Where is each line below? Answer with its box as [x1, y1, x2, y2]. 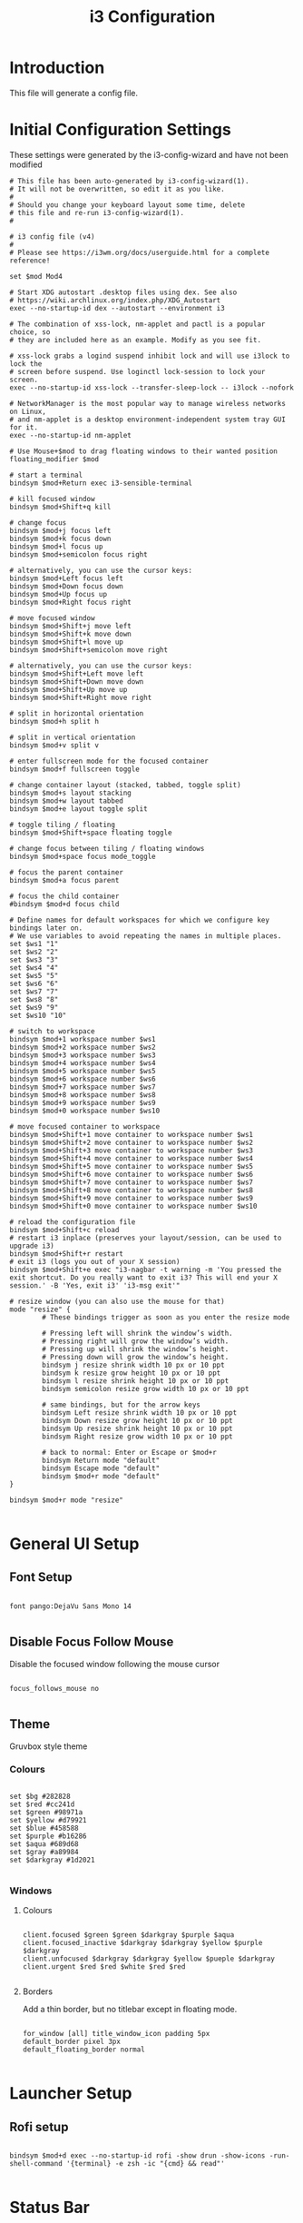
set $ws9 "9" [9, 1003, 59, 1012]
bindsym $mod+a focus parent [9, 875, 120, 884]
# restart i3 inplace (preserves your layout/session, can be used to [9, 1233, 282, 1242]
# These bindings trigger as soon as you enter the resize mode [42, 1312, 290, 1322]
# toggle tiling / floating [9, 820, 116, 829]
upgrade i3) [9, 1241, 54, 1250]
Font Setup [9, 1569, 73, 1586]
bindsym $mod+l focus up [9, 542, 103, 551]
